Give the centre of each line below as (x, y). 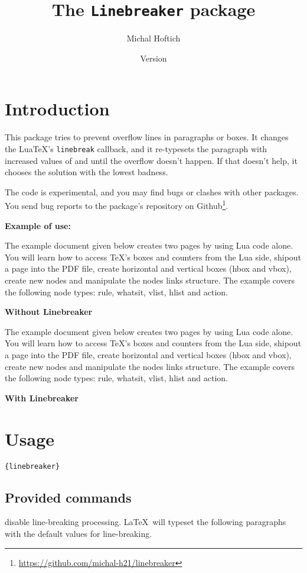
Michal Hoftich (153, 38)
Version (153, 58)
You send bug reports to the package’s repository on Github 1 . (117, 205)
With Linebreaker (42, 397)
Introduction (57, 109)
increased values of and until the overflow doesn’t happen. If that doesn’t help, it (151, 160)
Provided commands (68, 497)
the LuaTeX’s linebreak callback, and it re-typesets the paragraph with (136, 148)
